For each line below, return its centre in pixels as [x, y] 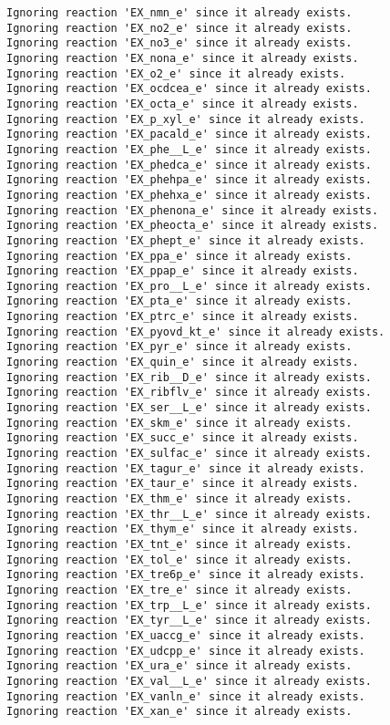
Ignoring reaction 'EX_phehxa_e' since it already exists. [189, 195]
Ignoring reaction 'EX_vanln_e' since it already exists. [186, 696]
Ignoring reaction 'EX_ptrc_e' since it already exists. [183, 317]
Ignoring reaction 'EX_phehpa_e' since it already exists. [189, 180]
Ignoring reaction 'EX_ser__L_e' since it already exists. [189, 408]
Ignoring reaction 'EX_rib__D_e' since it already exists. [189, 377]
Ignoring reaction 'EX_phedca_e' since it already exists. [189, 165]
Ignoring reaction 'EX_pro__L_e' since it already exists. [189, 286]
